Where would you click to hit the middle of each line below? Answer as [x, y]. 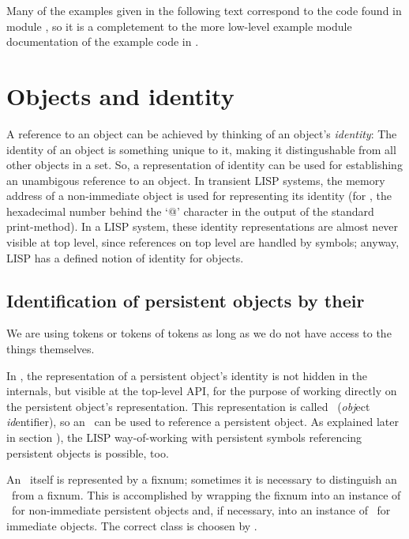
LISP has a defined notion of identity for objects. [125, 257]
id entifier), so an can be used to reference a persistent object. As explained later [203, 422]
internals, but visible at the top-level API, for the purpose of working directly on [202, 391]
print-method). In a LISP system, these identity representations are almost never [203, 226]
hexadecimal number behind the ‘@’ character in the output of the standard [190, 211]
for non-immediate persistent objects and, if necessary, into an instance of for [201, 510]
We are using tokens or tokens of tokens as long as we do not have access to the [199, 333]
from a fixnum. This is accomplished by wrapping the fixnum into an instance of [206, 494]
